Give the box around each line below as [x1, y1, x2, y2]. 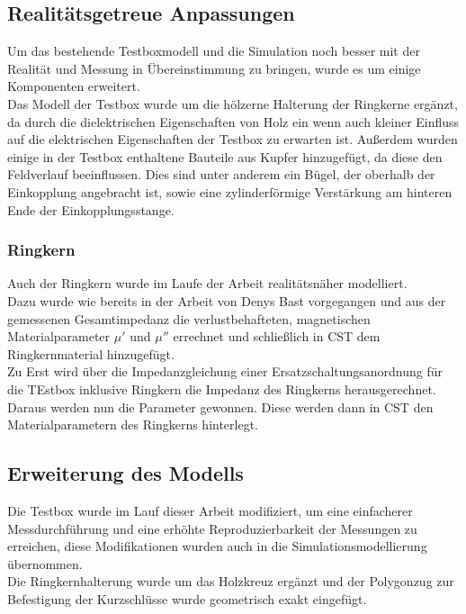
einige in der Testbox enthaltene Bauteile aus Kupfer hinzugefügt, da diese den [7, 147, 443, 166]
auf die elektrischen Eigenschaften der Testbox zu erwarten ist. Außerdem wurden [7, 130, 458, 149]
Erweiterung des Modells [7, 459, 244, 487]
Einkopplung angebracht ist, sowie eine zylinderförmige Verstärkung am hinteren [7, 182, 453, 201]
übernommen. [7, 554, 83, 573]
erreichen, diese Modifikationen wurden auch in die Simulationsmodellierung [7, 537, 427, 555]
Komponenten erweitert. [7, 77, 140, 95]
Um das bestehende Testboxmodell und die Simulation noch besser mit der [7, 41, 420, 60]
